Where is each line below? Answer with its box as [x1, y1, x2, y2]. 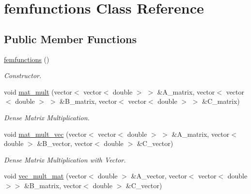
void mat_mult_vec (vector [4, 129, 87, 139]
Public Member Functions [4, 31, 137, 46]
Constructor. [4, 70, 42, 81]
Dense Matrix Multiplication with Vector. [4, 154, 126, 164]
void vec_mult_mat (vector [4, 171, 87, 181]
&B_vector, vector [37, 138, 93, 148]
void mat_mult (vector [4, 86, 72, 97]
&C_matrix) [202, 96, 240, 106]
